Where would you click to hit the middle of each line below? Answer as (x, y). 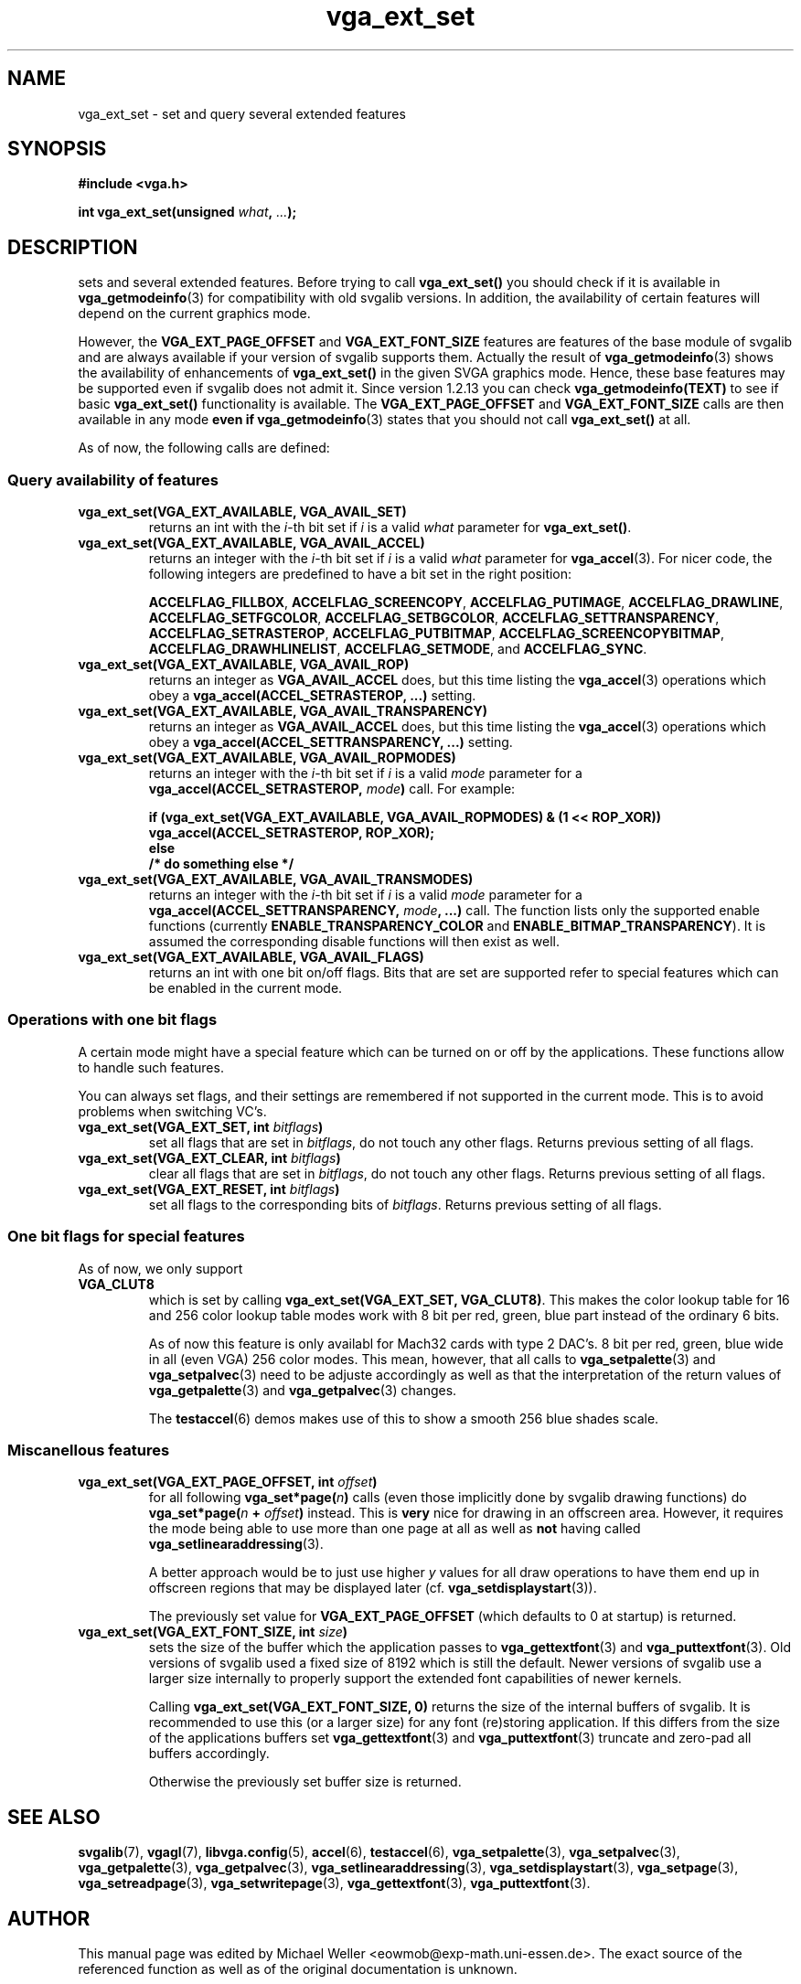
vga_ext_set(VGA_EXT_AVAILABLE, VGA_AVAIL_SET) (242, 512)
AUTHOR (49, 1918)
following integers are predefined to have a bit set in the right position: (360, 574)
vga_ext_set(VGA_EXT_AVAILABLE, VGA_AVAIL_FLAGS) (251, 957)
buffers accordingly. (209, 1754)
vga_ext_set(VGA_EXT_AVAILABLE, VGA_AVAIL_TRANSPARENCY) (283, 711)
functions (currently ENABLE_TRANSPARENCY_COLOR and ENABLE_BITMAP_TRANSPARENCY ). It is (457, 926)
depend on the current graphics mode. (194, 314)
